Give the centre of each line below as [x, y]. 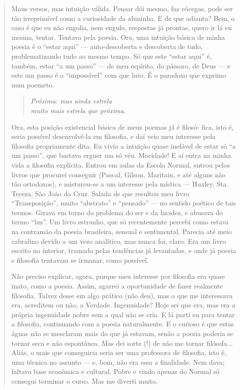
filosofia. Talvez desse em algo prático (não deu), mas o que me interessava [122, 295]
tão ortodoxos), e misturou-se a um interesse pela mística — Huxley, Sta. [120, 184]
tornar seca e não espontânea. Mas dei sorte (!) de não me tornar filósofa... [122, 343]
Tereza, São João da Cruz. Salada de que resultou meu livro [100, 193]
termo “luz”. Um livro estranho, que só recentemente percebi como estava [120, 222]
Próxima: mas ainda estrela [71, 101]
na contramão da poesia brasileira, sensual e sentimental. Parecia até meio [121, 231]
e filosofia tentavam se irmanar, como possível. [80, 260]
